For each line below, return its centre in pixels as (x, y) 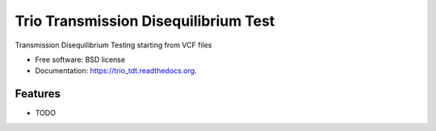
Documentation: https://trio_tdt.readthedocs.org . (116, 71)
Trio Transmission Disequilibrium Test (145, 21)
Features (38, 94)
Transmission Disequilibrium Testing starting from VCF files (113, 45)
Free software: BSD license (80, 59)
